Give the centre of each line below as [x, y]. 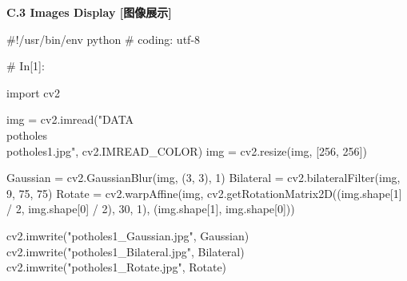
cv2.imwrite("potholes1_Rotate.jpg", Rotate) [117, 267]
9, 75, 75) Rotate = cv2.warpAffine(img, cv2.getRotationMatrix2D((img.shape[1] [204, 193]
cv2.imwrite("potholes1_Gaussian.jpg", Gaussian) [128, 235]
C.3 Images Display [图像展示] [89, 12]
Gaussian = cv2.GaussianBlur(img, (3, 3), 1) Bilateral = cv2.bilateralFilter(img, [203, 178]
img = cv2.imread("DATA [70, 119]
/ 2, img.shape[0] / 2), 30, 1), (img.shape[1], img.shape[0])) [151, 209]
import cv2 [33, 92]
